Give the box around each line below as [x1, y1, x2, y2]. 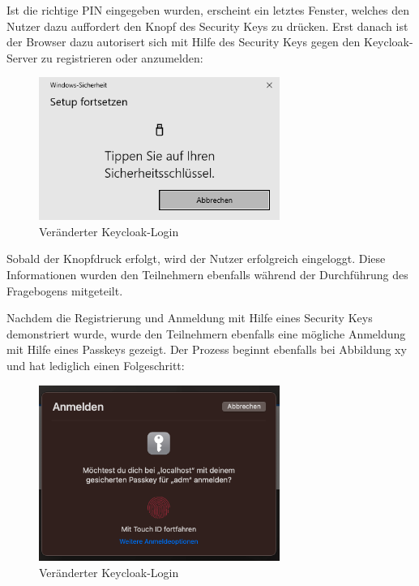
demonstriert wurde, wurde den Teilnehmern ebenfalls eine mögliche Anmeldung [6, 325, 406, 342]
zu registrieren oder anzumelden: [41, 49, 203, 66]
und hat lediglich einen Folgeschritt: [6, 356, 185, 373]
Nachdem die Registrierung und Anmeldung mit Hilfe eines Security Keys [6, 309, 373, 326]
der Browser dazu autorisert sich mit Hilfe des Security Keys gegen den [6, 33, 361, 50]
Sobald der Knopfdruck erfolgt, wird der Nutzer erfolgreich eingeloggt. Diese [6, 250, 386, 267]
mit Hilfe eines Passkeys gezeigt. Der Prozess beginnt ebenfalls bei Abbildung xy [6, 341, 407, 358]
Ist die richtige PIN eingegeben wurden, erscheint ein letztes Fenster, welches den [6, 2, 410, 18]
